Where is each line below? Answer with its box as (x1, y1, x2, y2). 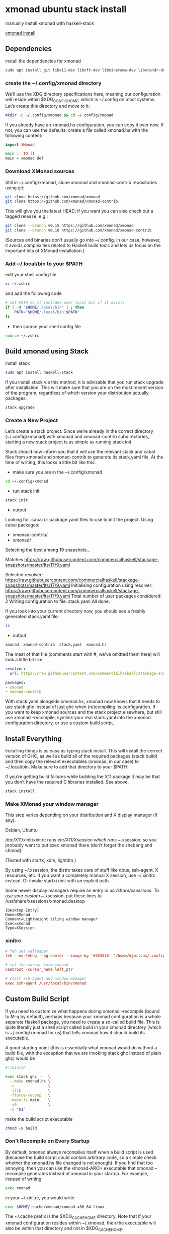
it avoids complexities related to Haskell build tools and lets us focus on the (5, 243, 161, 249)
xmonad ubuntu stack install (5, 4, 127, 15)
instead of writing (5, 1176, 42, 1182)
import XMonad (5, 142, 35, 147)
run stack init (12, 488, 40, 494)
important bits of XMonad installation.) (5, 248, 84, 254)
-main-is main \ (10, 1097, 51, 1103)
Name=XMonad (5, 912, 30, 917)
